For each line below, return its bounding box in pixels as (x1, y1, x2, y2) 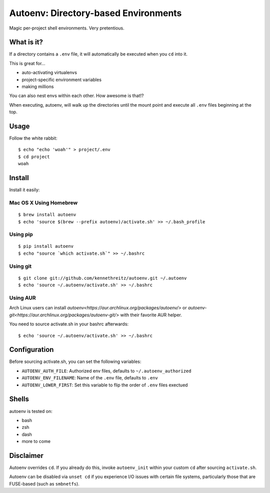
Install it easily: (9, 187, 40, 193)
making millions (21, 84, 54, 90)
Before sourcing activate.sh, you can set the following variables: (9, 358, 141, 365)
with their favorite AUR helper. (120, 312, 182, 318)
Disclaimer (9, 451, 43, 460)
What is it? (9, 38, 43, 47)
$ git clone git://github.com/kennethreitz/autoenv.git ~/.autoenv (18, 275, 187, 281)
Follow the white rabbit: (9, 135, 57, 141)
